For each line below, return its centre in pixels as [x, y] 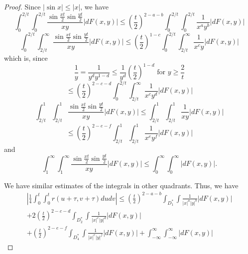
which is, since [26, 58]
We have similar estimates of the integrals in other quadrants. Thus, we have [121, 185]
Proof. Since [22, 6]
